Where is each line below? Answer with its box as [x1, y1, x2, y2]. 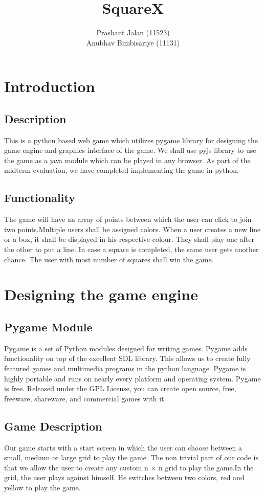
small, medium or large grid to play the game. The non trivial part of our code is [4, 452, 258, 463]
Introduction [4, 76, 95, 97]
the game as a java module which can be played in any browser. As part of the [4, 154, 251, 165]
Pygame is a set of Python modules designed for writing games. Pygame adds [4, 343, 248, 353]
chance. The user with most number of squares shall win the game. [4, 254, 214, 264]
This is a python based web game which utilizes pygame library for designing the [4, 134, 258, 145]
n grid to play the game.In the [158, 462, 254, 472]
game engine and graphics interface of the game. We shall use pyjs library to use [4, 145, 256, 155]
